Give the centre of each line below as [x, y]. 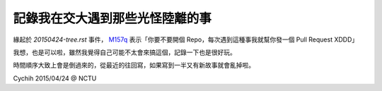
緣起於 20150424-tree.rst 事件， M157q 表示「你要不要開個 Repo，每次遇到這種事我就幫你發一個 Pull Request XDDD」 [186, 40]
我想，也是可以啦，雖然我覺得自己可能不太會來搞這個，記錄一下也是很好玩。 [125, 52]
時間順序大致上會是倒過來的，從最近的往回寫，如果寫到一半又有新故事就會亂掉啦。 [134, 65]
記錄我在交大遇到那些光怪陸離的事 [112, 18]
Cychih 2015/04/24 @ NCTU [55, 78]
